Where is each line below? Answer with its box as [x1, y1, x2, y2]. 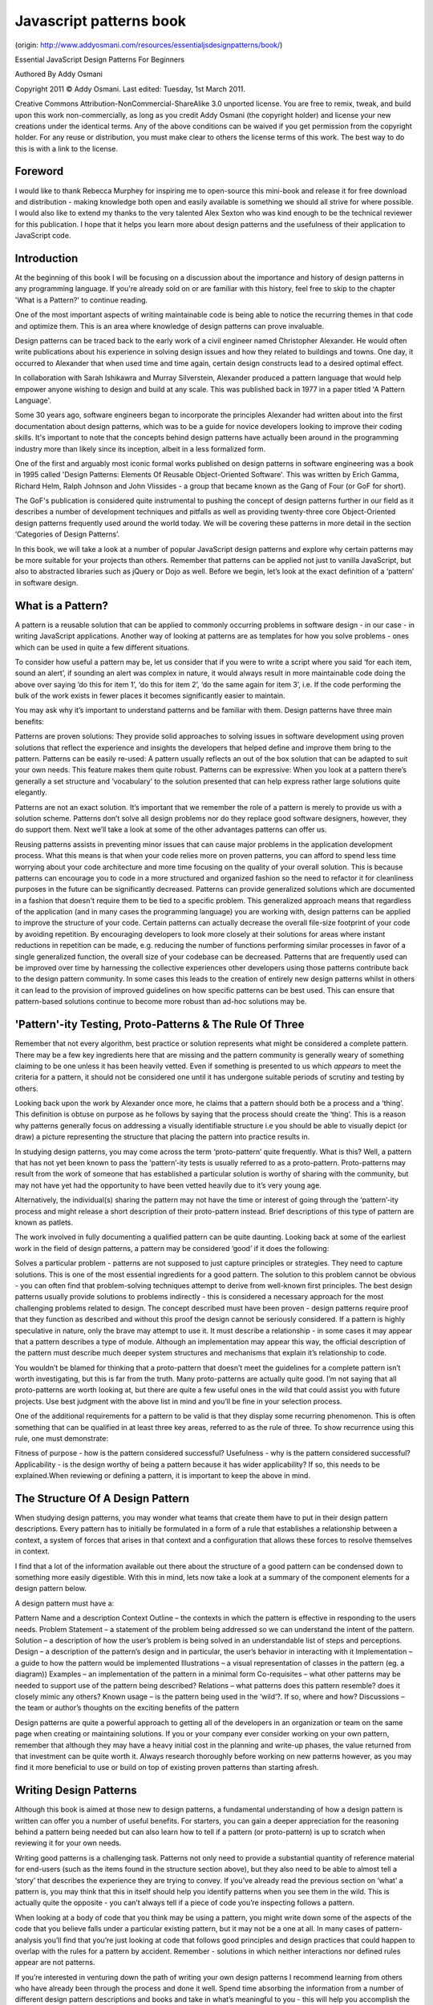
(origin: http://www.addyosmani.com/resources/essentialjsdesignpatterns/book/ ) [14, 40, 283, 50]
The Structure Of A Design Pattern [14, 1492, 190, 1505]
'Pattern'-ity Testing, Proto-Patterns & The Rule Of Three [14, 1018, 305, 1031]
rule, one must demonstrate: [14, 1434, 108, 1444]
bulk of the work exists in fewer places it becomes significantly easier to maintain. [14, 691, 285, 701]
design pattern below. [14, 1584, 87, 1594]
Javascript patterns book [14, 12, 187, 30]
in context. [14, 1546, 51, 1556]
